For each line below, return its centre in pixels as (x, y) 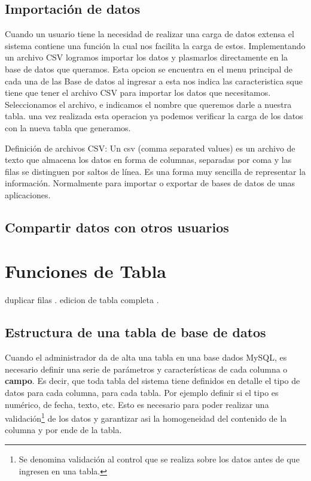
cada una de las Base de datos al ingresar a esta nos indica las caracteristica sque (154, 81)
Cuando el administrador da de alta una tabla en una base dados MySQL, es (146, 357)
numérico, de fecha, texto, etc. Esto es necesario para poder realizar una (137, 404)
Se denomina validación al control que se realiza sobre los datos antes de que (159, 459)
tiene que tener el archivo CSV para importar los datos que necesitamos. (138, 93)
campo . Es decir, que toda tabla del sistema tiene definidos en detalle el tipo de (153, 381)
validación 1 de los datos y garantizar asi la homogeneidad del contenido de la (146, 417)
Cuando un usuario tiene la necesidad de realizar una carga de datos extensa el (150, 34)
